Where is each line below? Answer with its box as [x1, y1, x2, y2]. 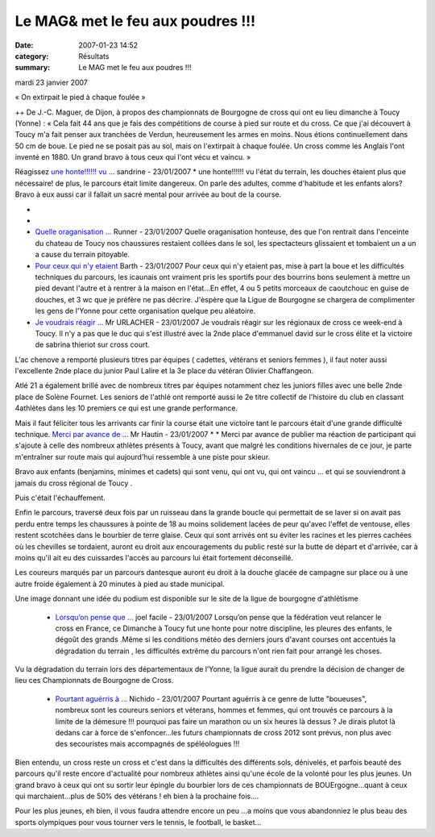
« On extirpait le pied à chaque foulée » [14, 93, 146, 102]
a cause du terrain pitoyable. [35, 250, 130, 260]
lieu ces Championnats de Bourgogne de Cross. [14, 676, 174, 685]
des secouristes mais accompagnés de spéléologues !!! [55, 739, 240, 749]
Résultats [78, 51, 110, 60]
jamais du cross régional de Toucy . [14, 478, 133, 488]
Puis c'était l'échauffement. [14, 493, 106, 502]
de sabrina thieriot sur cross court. [35, 339, 151, 350]
